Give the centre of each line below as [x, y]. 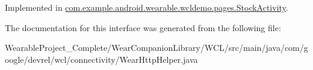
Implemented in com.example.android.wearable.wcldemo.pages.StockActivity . [147, 7]
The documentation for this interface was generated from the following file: [143, 27]
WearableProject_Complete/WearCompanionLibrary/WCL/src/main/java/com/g [156, 48]
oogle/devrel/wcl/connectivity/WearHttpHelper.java [101, 59]
